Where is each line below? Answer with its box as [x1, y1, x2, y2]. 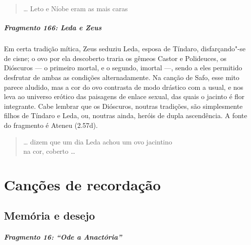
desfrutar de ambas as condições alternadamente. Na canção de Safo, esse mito [4, 72, 239, 82]
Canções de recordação [4, 174, 161, 194]
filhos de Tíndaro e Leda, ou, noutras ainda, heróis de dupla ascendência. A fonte [4, 110, 248, 121]
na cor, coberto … [23, 146, 76, 156]
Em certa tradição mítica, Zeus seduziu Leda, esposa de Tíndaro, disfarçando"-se [4, 43, 246, 54]
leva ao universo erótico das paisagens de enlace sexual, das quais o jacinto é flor [4, 91, 245, 102]
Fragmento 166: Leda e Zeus [4, 22, 102, 33]
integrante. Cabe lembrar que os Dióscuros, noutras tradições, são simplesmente [4, 101, 243, 111]
